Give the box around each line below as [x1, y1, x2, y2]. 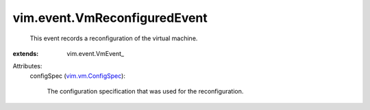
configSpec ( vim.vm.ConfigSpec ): [29, 72, 126, 80]
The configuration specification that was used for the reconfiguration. [47, 87, 244, 96]
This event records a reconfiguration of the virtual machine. [29, 34, 198, 42]
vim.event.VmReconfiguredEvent [12, 10, 208, 25]
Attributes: [12, 62, 42, 70]
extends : [12, 49, 39, 57]
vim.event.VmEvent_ [66, 49, 125, 57]
